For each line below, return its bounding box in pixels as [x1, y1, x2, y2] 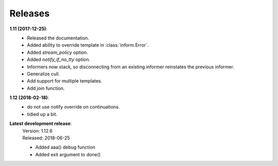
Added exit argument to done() [35, 151, 101, 157]
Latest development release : [9, 120, 72, 127]
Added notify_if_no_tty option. [27, 56, 91, 63]
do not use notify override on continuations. [27, 104, 120, 110]
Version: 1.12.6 [22, 128, 53, 134]
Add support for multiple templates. [27, 78, 102, 84]
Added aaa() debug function [35, 144, 95, 151]
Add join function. [27, 85, 65, 91]
